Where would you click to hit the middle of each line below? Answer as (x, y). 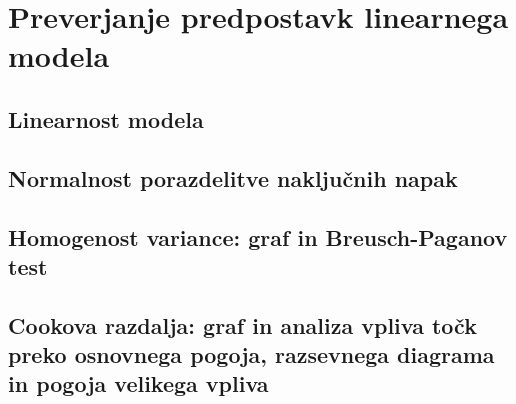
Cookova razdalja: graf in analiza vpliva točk (242, 324)
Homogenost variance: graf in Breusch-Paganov (258, 236)
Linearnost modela (106, 118)
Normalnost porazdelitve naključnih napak (233, 177)
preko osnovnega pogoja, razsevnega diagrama (251, 354)
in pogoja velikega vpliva (138, 383)
